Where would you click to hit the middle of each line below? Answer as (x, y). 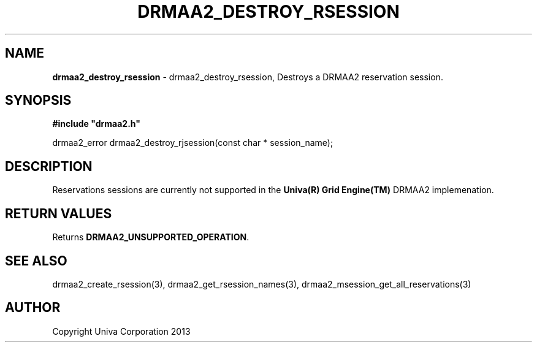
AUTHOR (33, 308)
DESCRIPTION (49, 166)
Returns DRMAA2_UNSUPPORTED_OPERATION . (151, 237)
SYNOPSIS (38, 101)
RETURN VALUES (59, 213)
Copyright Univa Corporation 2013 (121, 331)
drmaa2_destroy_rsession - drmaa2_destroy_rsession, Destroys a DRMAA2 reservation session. (248, 77)
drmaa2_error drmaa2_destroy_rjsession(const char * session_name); (193, 143)
